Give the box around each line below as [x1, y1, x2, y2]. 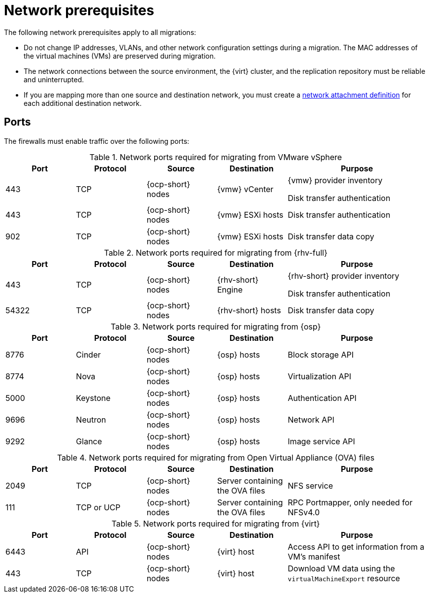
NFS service [288, 480, 333, 491]
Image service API [288, 436, 355, 446]
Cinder [76, 349, 101, 360]
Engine [217, 284, 243, 295]
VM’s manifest [288, 551, 340, 562]
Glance [76, 436, 102, 446]
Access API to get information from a [288, 541, 425, 552]
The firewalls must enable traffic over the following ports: [4, 136, 190, 145]
